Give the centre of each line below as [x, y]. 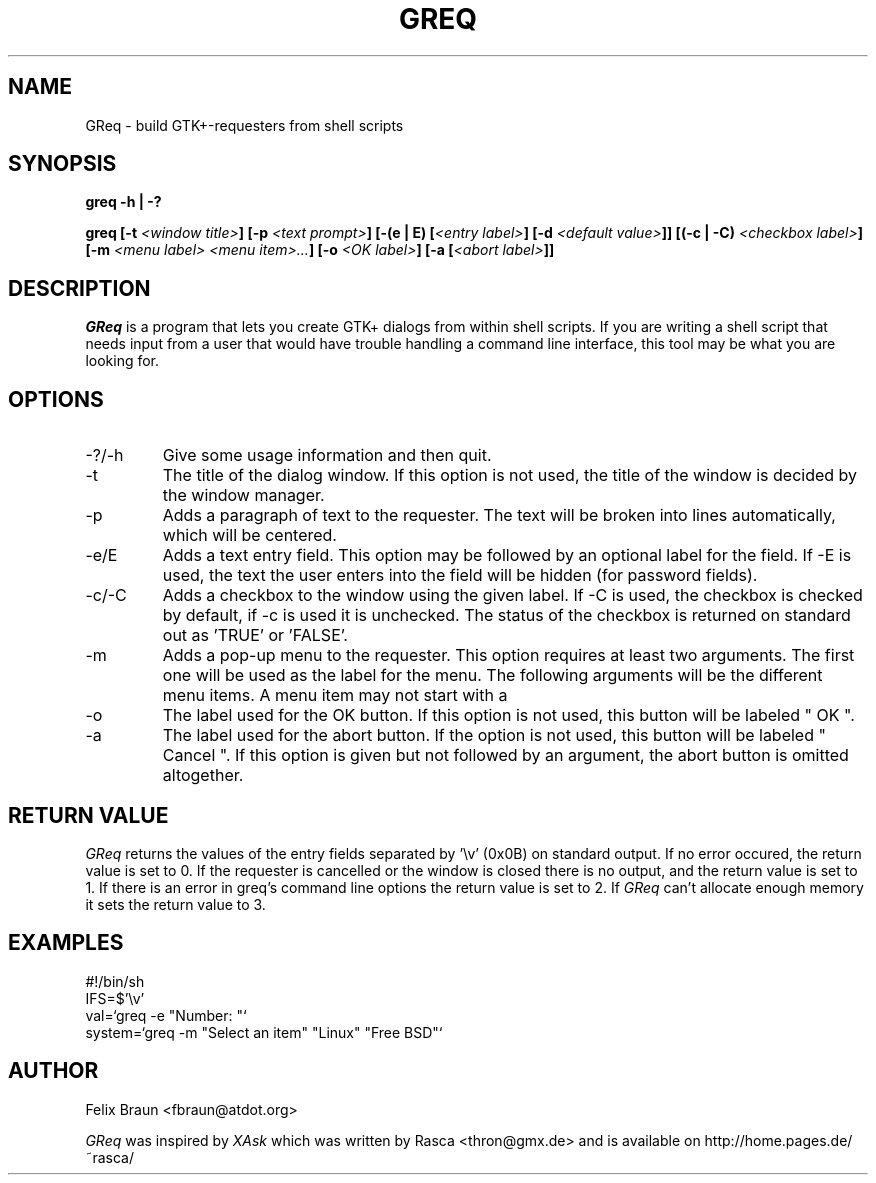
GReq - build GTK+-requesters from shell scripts [244, 125]
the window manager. [243, 495]
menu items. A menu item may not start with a [335, 695]
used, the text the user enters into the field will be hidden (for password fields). [460, 575]
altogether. [203, 775]
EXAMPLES [66, 943]
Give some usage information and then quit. [327, 455]
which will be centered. [249, 535]
